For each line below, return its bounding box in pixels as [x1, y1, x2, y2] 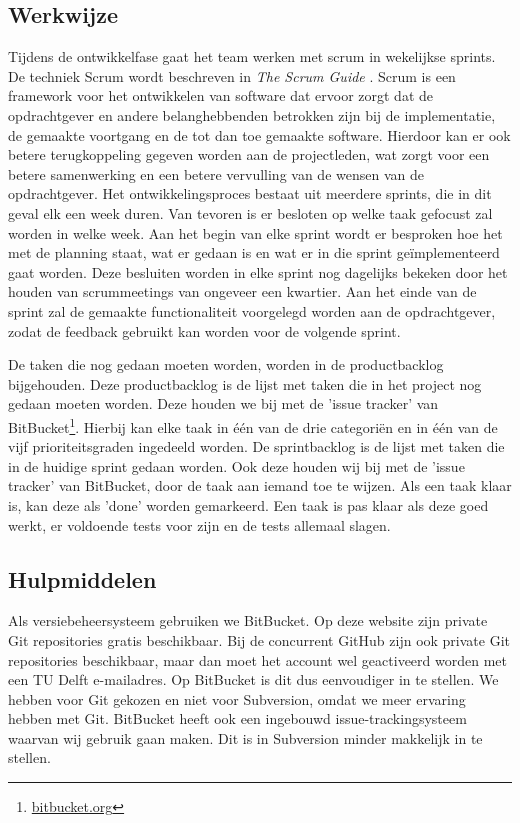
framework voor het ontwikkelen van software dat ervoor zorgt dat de [8, 85, 433, 106]
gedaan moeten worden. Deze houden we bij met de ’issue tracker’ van [8, 393, 439, 414]
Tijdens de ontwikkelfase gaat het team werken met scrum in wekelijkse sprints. [8, 46, 496, 67]
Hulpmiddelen [8, 563, 157, 594]
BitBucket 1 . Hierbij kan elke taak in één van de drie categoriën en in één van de [8, 413, 498, 437]
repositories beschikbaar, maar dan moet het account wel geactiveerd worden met [8, 649, 507, 670]
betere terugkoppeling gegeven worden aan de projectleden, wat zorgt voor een [8, 144, 490, 165]
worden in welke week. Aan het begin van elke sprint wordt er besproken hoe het [8, 222, 503, 243]
